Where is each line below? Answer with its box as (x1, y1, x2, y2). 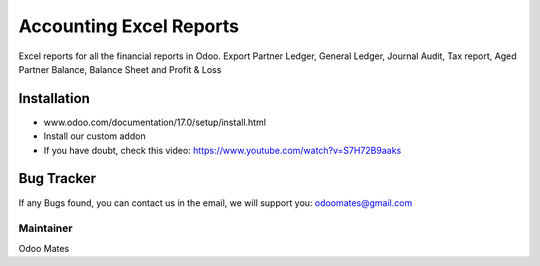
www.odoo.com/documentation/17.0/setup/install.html (43, 116, 267, 128)
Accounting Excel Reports (18, 15, 240, 37)
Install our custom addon (43, 130, 146, 142)
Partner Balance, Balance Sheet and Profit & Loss (18, 63, 222, 75)
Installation (18, 90, 90, 107)
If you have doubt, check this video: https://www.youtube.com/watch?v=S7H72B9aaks (43, 144, 402, 156)
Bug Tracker (18, 170, 97, 187)
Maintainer (18, 221, 73, 235)
